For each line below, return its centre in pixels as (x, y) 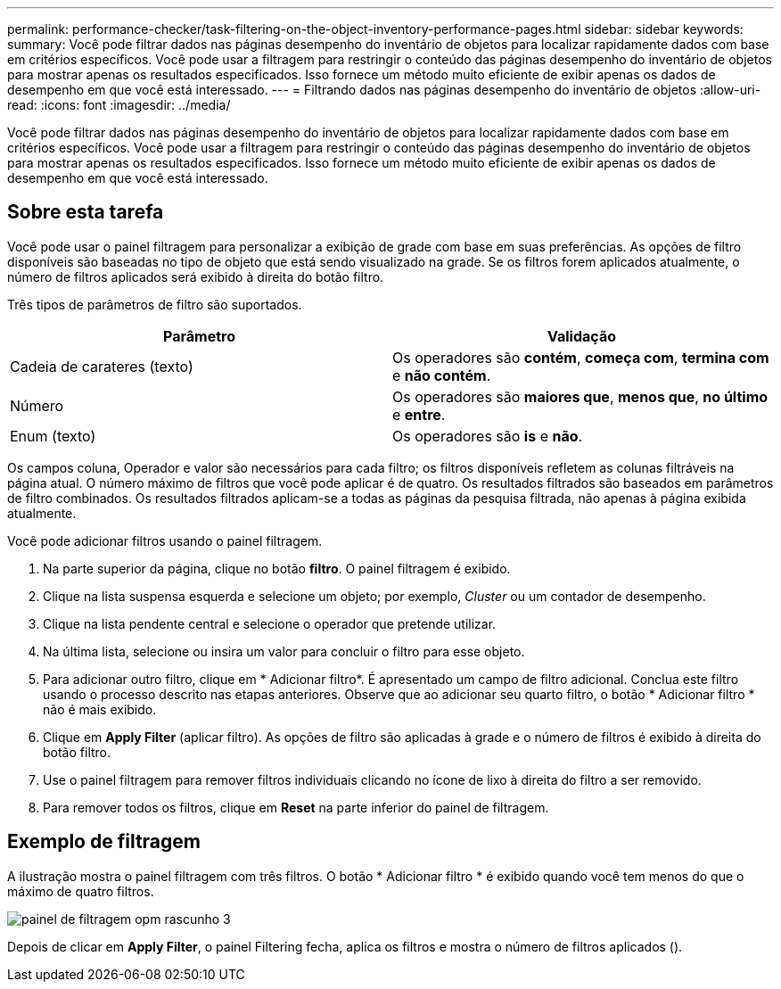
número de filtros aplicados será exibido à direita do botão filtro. (196, 276)
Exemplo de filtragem (104, 842)
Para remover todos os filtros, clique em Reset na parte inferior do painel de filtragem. (296, 807)
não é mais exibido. (100, 709)
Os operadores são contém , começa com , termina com (581, 357)
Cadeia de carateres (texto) (102, 366)
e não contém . (442, 375)
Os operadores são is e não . (488, 436)
